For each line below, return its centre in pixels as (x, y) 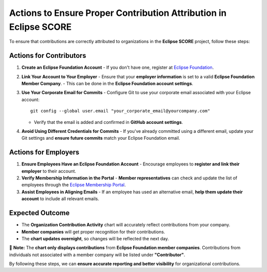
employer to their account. (49, 171)
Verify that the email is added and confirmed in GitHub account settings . (108, 122)
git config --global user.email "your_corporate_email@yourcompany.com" (120, 111)
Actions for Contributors (48, 56)
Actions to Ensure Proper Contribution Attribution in (118, 13)
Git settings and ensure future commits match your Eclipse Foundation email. (101, 138)
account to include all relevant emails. (60, 199)
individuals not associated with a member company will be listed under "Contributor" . (97, 255)
